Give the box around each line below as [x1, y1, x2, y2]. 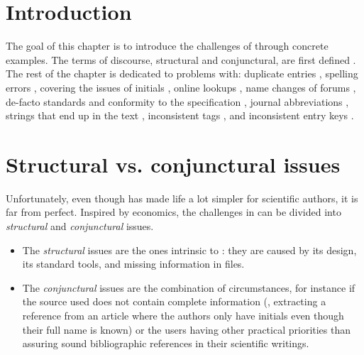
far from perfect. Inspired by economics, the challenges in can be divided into [6, 204, 341, 219]
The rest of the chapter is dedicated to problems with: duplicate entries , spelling [6, 66, 358, 81]
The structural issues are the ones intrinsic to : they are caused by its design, [22, 242, 357, 257]
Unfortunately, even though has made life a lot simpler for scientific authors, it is [6, 190, 358, 205]
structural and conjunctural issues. [6, 219, 154, 233]
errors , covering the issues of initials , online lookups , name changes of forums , [6, 80, 356, 94]
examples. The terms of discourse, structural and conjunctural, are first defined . [6, 52, 356, 67]
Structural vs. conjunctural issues [6, 149, 341, 178]
